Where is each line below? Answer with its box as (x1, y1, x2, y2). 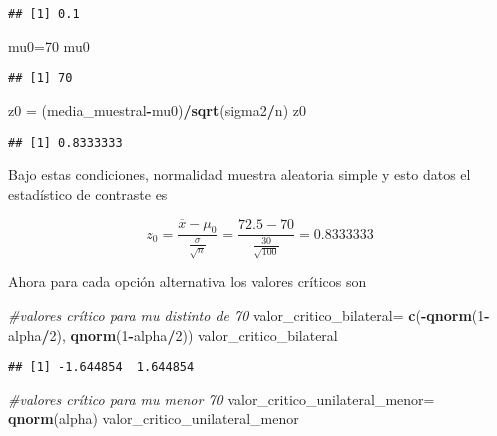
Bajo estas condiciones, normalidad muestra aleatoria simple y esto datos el (8, 164, 471, 185)
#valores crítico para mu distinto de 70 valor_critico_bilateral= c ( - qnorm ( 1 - (8, 305, 490, 326)
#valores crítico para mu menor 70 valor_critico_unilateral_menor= (8, 388, 435, 409)
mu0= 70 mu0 (8, 35, 90, 56)
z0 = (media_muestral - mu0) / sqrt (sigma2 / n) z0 (8, 99, 306, 120)
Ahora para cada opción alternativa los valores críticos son (8, 271, 367, 292)
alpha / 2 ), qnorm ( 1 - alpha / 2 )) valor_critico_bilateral (8, 324, 338, 345)
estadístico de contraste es (8, 183, 168, 204)
